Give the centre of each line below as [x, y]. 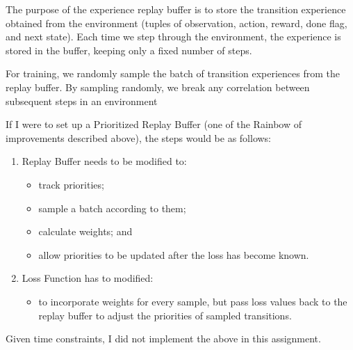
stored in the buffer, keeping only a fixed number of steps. [129, 50]
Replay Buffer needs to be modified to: [104, 161]
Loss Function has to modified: [88, 278]
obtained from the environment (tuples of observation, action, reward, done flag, [176, 23]
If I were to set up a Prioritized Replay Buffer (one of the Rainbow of [154, 124]
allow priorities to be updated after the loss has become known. [174, 254]
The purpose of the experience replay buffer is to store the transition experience [176, 9]
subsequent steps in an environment [82, 101]
